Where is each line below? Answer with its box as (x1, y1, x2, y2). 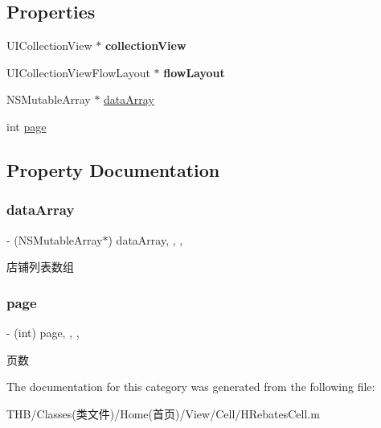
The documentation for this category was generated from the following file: (6, 378, 375, 395)
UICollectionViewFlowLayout (6, 64, 150, 80)
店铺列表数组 (6, 258, 74, 275)
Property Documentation (6, 157, 220, 182)
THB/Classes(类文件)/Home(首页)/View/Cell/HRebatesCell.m (6, 405, 320, 422)
